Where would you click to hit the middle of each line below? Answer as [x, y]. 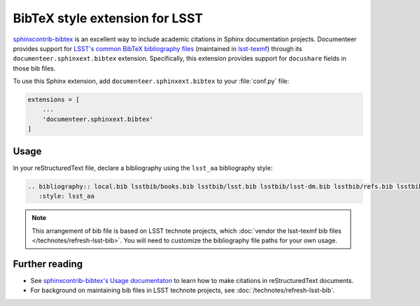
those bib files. [34, 68]
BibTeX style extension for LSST [108, 18]
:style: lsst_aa [66, 196]
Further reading [48, 264]
